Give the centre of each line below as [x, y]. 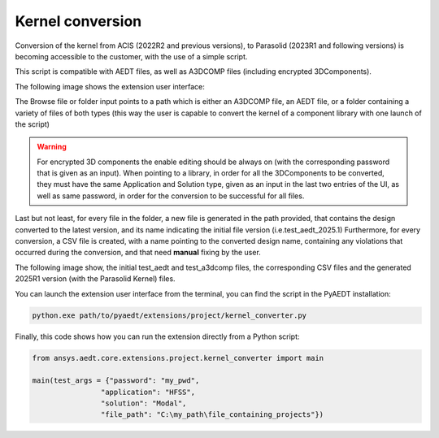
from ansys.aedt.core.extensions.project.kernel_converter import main [178, 358]
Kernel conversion [78, 21]
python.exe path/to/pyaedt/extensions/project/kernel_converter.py [170, 315]
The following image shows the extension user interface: [110, 86]
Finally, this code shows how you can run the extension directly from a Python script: [157, 336]
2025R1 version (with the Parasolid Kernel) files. [95, 279]
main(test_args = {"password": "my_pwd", [116, 381]
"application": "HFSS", [148, 392]
